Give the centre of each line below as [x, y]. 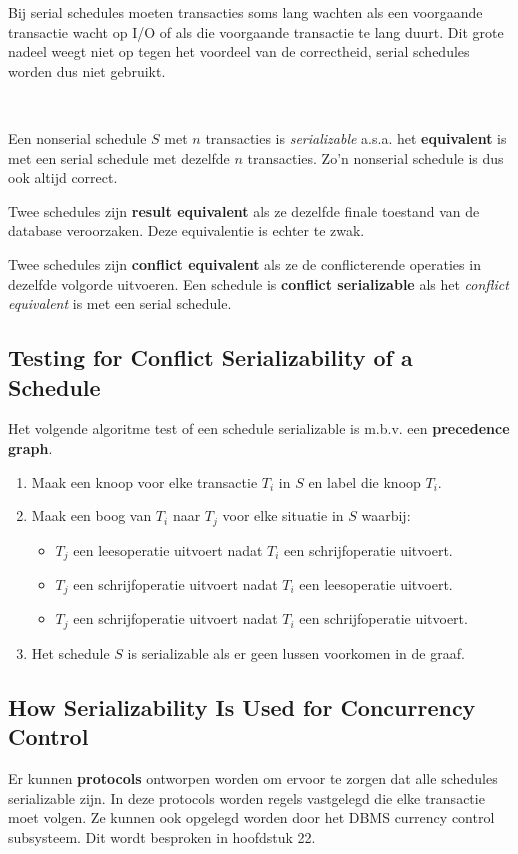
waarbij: [386, 515]
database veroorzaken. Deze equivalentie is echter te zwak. [186, 230]
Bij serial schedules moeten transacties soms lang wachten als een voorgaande [245, 12]
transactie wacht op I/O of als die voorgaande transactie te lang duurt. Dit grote [256, 31]
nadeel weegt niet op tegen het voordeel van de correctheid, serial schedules [239, 51]
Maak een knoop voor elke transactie [144, 481]
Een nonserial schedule [77, 137]
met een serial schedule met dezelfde [119, 157]
